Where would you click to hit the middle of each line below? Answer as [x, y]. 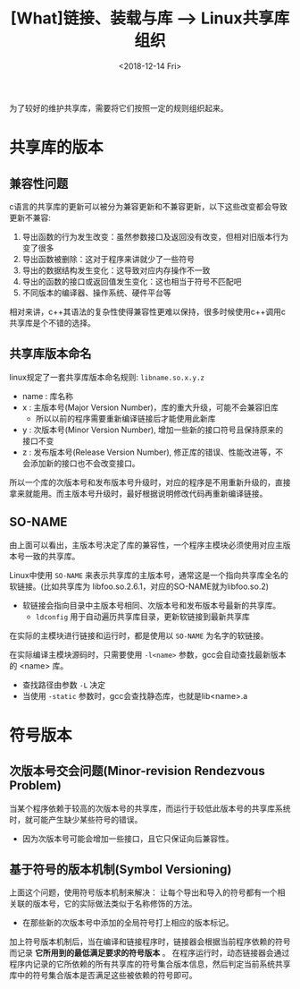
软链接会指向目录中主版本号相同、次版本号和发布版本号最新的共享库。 [151, 605]
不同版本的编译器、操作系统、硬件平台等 [96, 293]
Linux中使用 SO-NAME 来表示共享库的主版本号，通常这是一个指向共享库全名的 [149, 575]
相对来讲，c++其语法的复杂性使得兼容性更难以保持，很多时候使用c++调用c [148, 311]
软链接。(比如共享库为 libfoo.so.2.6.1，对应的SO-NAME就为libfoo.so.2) [139, 586]
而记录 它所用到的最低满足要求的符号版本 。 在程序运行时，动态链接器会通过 [150, 953]
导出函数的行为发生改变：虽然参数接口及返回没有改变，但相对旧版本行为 [155, 236]
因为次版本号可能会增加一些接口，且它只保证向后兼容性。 [128, 839]
